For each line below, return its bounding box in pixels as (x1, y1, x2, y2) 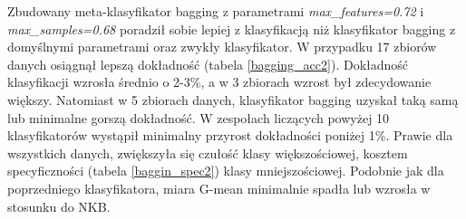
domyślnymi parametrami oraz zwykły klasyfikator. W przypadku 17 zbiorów (7, 37, 437, 56)
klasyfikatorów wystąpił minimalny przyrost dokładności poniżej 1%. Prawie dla (7, 126, 453, 145)
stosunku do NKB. (7, 196, 111, 215)
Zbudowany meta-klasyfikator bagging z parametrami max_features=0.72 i (7, 2, 424, 20)
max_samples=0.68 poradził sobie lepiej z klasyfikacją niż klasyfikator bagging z (7, 19, 456, 38)
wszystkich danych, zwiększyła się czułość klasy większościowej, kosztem (7, 143, 408, 162)
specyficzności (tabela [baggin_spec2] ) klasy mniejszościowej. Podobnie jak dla (7, 161, 444, 180)
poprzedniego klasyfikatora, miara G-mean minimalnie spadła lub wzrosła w (7, 178, 431, 197)
